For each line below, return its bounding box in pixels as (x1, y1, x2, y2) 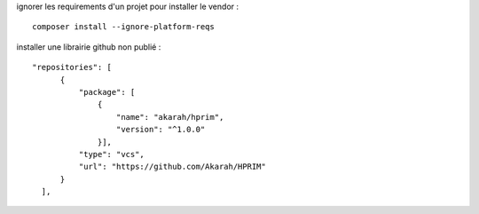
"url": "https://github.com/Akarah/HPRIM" (78, 162, 266, 172)
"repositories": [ (32, 62, 113, 73)
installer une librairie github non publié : (16, 41, 161, 52)
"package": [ (78, 87, 136, 97)
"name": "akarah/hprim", (115, 112, 224, 122)
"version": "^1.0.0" (115, 124, 206, 135)
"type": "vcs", (78, 149, 145, 159)
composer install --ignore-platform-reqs (32, 22, 215, 32)
